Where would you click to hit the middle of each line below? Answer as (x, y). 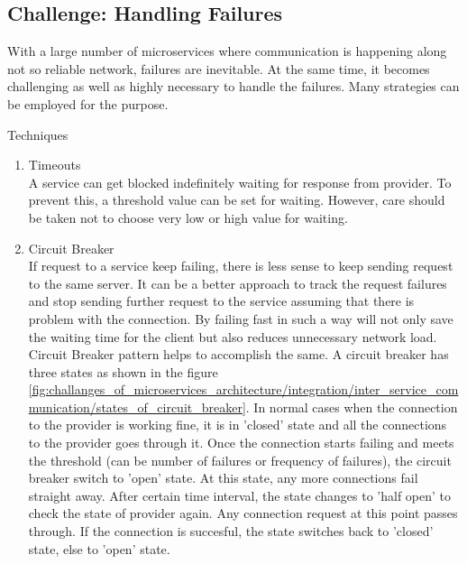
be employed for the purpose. (88, 103)
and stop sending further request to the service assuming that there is (221, 301)
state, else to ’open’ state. (99, 548)
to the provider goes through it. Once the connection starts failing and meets (241, 443)
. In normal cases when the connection (352, 407)
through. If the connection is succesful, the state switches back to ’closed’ (231, 531)
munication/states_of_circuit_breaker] (137, 407)
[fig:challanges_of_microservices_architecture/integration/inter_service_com (243, 389)
